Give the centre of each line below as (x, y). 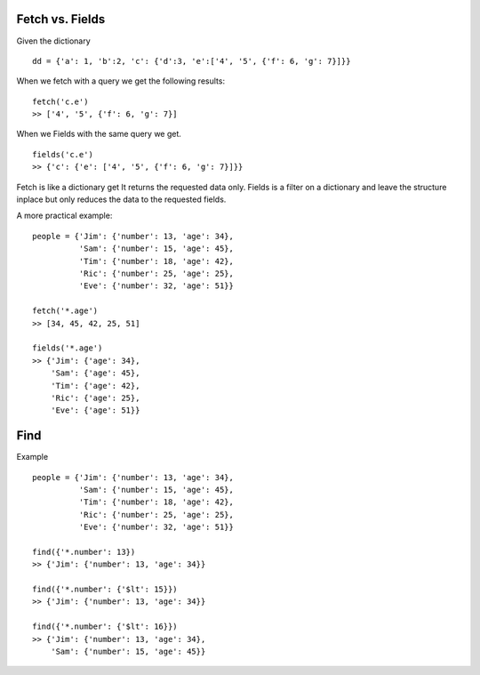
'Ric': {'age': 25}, (95, 398)
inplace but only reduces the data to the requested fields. (121, 199)
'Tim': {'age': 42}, (95, 386)
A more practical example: (64, 216)
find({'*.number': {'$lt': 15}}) (105, 590)
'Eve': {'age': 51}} (95, 410)
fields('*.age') (68, 348)
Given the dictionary (53, 41)
